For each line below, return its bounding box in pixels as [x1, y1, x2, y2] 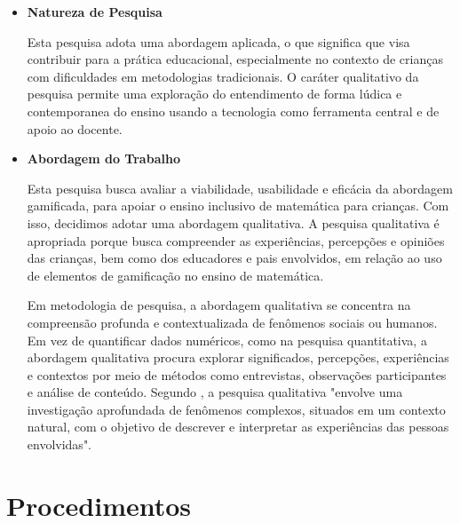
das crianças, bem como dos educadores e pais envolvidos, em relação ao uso [27, 249, 442, 267]
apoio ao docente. [27, 119, 123, 138]
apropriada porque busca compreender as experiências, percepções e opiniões [27, 231, 445, 250]
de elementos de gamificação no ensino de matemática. [27, 265, 324, 284]
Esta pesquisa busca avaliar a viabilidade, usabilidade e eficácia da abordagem [27, 178, 453, 197]
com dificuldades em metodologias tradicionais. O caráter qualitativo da [27, 67, 419, 85]
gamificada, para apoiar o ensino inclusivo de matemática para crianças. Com [27, 196, 449, 215]
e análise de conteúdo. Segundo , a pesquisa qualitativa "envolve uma [27, 383, 403, 401]
